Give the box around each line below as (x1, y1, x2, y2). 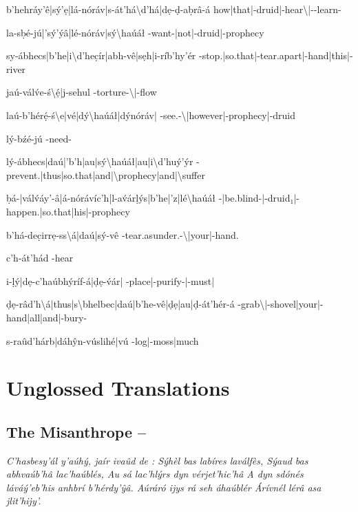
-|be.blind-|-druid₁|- (218, 191, 299, 205)
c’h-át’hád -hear (6, 250, 74, 265)
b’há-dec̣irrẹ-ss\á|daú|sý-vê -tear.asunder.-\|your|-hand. (6, 227, 239, 242)
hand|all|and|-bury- (6, 310, 87, 324)
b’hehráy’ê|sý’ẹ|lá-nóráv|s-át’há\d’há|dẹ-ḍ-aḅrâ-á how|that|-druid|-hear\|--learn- (6, 2, 341, 16)
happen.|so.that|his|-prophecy (6, 204, 130, 218)
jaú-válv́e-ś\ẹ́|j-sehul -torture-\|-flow (6, 85, 157, 99)
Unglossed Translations (6, 374, 230, 402)
